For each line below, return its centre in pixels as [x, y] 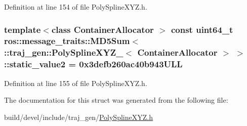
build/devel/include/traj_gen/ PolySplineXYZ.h [78, 117]
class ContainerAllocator [102, 29]
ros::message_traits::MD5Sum [67, 41]
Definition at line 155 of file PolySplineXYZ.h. [76, 83]
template [23, 29]
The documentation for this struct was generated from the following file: [116, 100]
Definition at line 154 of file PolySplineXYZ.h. [76, 7]
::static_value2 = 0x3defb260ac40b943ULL [93, 64]
